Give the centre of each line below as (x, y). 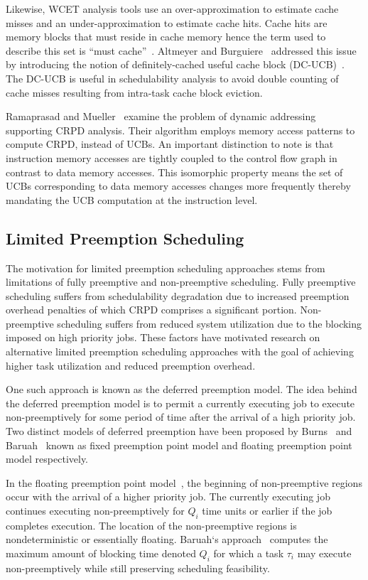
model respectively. (47, 459)
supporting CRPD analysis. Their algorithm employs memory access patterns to (180, 130)
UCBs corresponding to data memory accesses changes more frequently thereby (178, 186)
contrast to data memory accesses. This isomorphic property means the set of (174, 172)
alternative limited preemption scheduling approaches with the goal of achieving (180, 351)
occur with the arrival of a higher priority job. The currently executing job (168, 496)
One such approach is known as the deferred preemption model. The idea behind (182, 389)
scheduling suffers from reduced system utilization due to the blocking (210, 323)
